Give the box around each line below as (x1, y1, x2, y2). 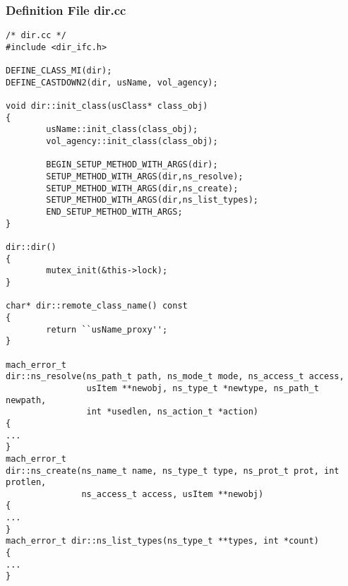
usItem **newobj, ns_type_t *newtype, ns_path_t (86, 383, 319, 393)
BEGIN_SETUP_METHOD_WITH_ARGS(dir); (46, 160, 218, 170)
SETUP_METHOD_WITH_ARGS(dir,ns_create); (46, 183, 239, 193)
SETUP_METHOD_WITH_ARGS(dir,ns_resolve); (46, 172, 244, 182)
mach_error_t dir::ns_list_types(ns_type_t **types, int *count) (6, 536, 319, 546)
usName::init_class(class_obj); (46, 124, 198, 135)
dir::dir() (6, 242, 56, 253)
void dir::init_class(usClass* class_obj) (6, 101, 208, 112)
